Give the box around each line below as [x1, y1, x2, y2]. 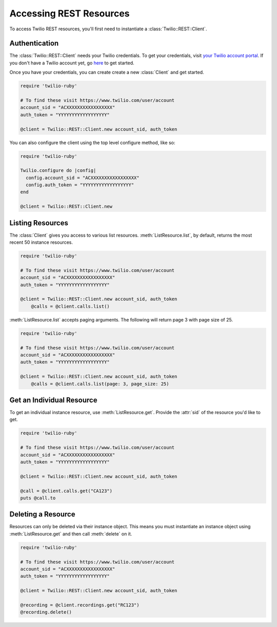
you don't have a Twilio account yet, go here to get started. [9, 60, 134, 66]
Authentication [9, 39, 59, 48]
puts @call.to [20, 495, 56, 501]
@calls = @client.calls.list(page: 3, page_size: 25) [31, 381, 169, 387]
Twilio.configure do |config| [20, 168, 96, 173]
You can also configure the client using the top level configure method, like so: [9, 139, 175, 146]
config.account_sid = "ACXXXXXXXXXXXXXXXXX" [26, 175, 140, 181]
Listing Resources [9, 219, 69, 227]
